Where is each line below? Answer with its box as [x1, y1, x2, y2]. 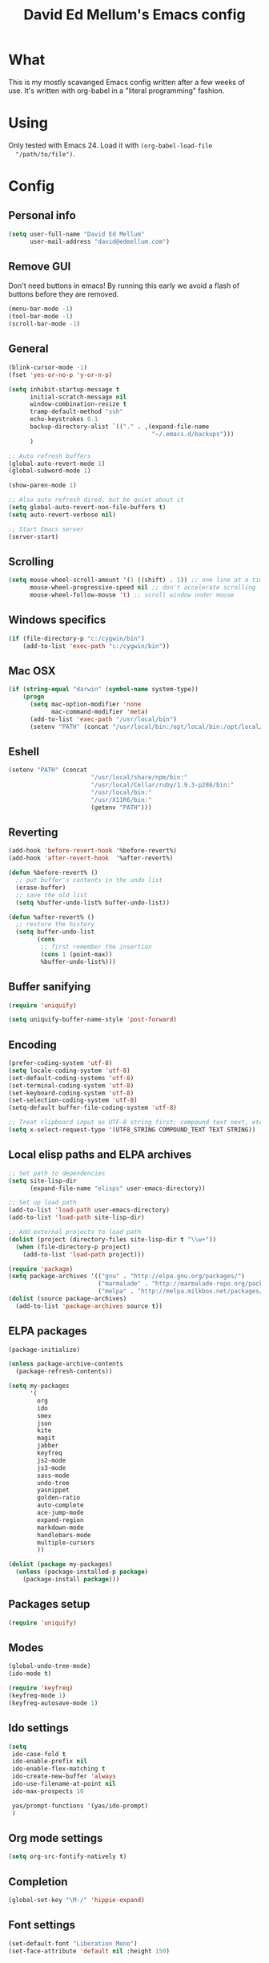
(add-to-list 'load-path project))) [22, 1250, 146, 1258]
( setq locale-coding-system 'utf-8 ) [8, 1066, 130, 1075]
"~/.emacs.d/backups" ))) [151, 430, 235, 438]
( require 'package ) [8, 1265, 74, 1273]
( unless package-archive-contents [8, 1360, 124, 1368]
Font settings [8, 1918, 76, 1932]
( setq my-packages [8, 1382, 70, 1390]
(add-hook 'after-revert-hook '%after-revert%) [8, 854, 174, 863]
